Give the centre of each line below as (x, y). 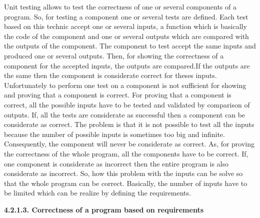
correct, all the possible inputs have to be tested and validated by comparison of (127, 104)
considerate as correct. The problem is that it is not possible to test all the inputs (129, 124)
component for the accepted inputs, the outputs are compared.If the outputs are (127, 65)
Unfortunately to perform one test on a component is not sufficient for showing (125, 85)
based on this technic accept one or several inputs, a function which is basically (125, 26)
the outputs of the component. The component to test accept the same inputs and (130, 46)
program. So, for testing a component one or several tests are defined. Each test (126, 16)
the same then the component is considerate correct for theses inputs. (110, 75)
